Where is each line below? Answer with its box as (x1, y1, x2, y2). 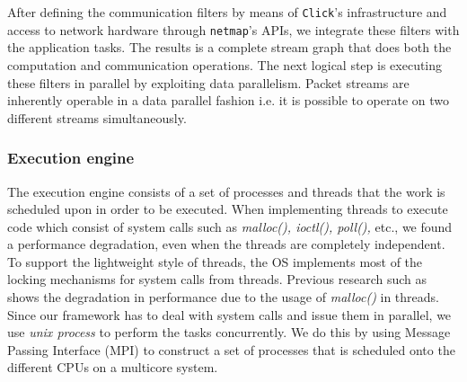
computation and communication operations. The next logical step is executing (7, 55, 443, 74)
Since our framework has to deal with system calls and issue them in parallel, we (7, 305, 452, 324)
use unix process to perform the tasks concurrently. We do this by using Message (7, 323, 451, 342)
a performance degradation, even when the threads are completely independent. (7, 235, 445, 253)
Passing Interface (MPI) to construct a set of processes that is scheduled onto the (7, 340, 455, 359)
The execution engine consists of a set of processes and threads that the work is (7, 182, 445, 200)
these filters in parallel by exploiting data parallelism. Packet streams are (7, 73, 410, 92)
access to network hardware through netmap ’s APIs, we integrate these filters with (7, 20, 460, 39)
